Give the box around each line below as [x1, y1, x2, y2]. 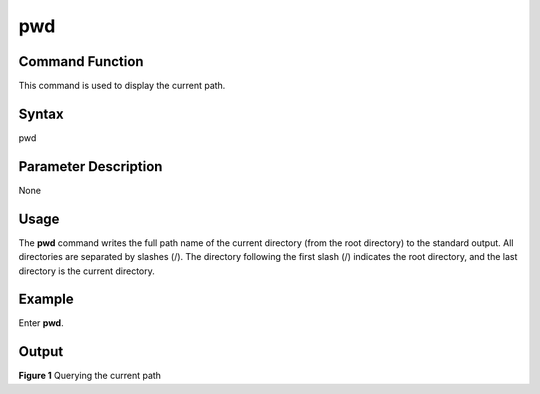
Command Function [18, 53, 144, 70]
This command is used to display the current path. [18, 80, 226, 92]
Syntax [18, 105, 64, 122]
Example [18, 291, 74, 308]
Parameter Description [18, 158, 163, 175]
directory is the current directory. [18, 265, 155, 277]
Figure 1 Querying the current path [18, 370, 162, 382]
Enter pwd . [18, 317, 64, 329]
